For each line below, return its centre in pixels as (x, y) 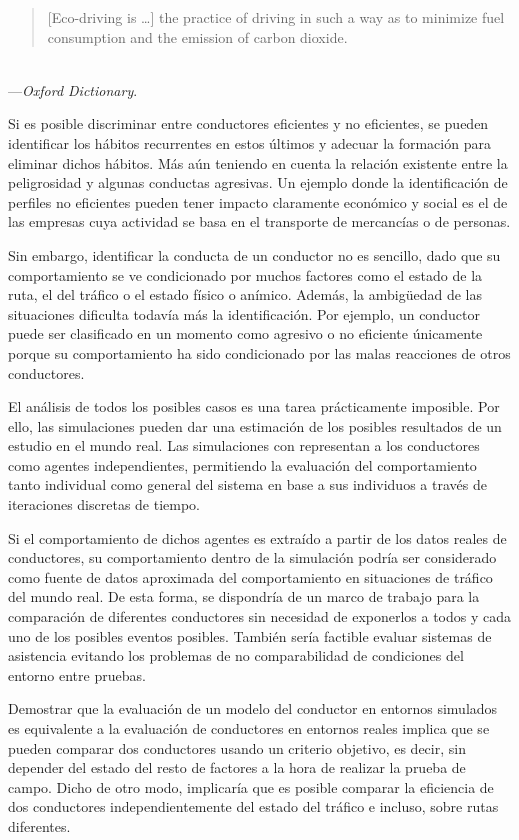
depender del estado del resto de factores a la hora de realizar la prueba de (237, 767)
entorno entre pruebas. (77, 674)
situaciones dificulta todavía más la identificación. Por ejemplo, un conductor (244, 313)
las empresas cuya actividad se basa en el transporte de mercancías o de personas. (259, 221)
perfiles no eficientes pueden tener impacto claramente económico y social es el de (258, 201)
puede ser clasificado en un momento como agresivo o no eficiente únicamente (245, 333)
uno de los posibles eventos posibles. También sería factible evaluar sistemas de (250, 635)
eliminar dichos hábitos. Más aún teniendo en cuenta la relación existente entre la (258, 162)
